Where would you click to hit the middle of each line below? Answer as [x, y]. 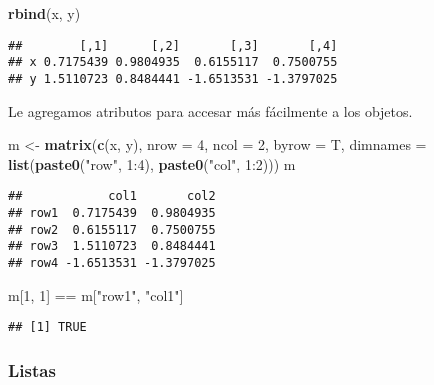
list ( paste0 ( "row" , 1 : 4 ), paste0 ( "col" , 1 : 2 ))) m [152, 163]
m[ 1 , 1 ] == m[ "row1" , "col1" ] [96, 294]
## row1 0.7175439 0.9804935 [112, 213]
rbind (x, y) [44, 13]
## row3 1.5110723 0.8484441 [112, 246]
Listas [32, 369]
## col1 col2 [112, 196]
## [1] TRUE [47, 327]
